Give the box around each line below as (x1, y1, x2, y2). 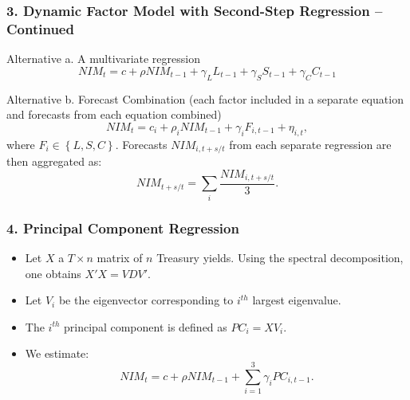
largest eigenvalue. (252, 292, 341, 308)
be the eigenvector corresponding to (58, 292, 234, 308)
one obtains (25, 265, 81, 281)
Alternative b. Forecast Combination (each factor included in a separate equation (6, 90, 404, 107)
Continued (6, 18, 74, 38)
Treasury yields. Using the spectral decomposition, (156, 249, 404, 265)
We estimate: (25, 345, 89, 362)
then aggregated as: (6, 152, 102, 169)
